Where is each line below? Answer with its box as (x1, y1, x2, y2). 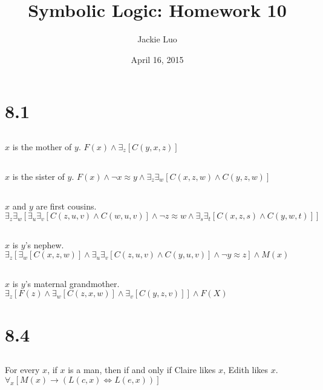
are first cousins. (36, 199, 97, 212)
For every (5, 363, 40, 376)
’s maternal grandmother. (25, 277, 120, 289)
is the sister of (12, 170, 65, 182)
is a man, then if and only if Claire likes (68, 363, 216, 376)
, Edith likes (223, 363, 269, 376)
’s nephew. (25, 238, 64, 251)
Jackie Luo (137, 33, 177, 45)
